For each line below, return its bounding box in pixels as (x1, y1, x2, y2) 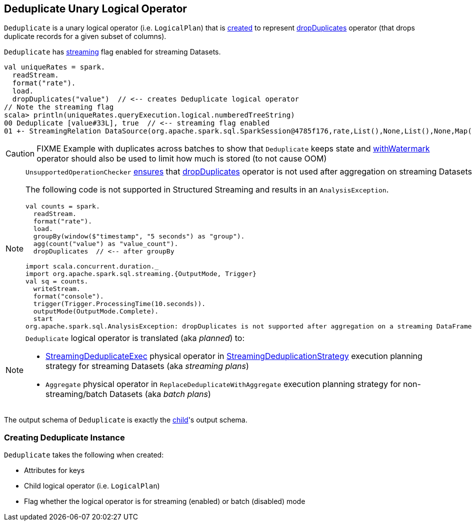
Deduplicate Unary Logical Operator (4, 2, 187, 15)
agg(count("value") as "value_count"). (33, 240, 178, 248)
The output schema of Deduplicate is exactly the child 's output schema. (4, 415, 247, 424)
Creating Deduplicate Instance (4, 432, 125, 442)
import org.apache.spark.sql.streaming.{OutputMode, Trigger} (25, 270, 256, 278)
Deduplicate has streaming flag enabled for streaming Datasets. (4, 47, 221, 56)
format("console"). (33, 292, 104, 300)
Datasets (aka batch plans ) (109, 389, 211, 399)
